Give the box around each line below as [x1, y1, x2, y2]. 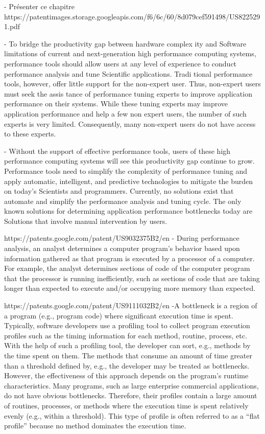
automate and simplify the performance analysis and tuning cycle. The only [4, 195, 242, 206]
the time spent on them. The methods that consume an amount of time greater [4, 350, 252, 360]
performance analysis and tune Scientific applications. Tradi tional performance [4, 68, 253, 79]
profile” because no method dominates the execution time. [4, 420, 186, 431]
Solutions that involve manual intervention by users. [4, 215, 167, 226]
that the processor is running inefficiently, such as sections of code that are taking [4, 272, 260, 283]
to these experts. [4, 128, 56, 139]
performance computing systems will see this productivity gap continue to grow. [4, 155, 255, 166]
